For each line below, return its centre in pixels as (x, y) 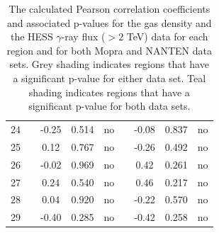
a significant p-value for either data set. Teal (109, 78)
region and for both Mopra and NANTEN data (109, 50)
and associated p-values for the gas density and (109, 22)
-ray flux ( (83, 36)
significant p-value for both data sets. (109, 106)
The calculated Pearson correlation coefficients (109, 8)
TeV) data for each (167, 36)
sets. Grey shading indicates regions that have (109, 64)
